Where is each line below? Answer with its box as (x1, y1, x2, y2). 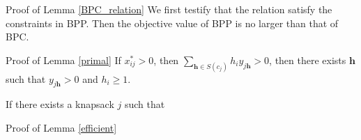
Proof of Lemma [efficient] (6, 120, 117, 135)
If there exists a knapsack (6, 97, 114, 111)
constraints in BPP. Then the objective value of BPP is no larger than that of (6, 15, 339, 30)
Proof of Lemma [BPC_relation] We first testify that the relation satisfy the (6, 2, 332, 16)
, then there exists (269, 52, 346, 67)
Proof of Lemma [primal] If (6, 52, 121, 67)
